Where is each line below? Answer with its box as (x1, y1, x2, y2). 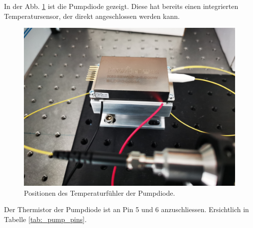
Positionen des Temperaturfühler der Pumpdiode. (24, 187, 175, 198)
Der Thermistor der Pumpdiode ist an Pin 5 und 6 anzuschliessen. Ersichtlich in (4, 204, 249, 215)
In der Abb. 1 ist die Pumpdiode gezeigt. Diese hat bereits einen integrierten (4, 1, 239, 11)
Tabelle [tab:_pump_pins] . (4, 214, 87, 224)
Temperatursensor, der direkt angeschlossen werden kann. (4, 10, 180, 21)
